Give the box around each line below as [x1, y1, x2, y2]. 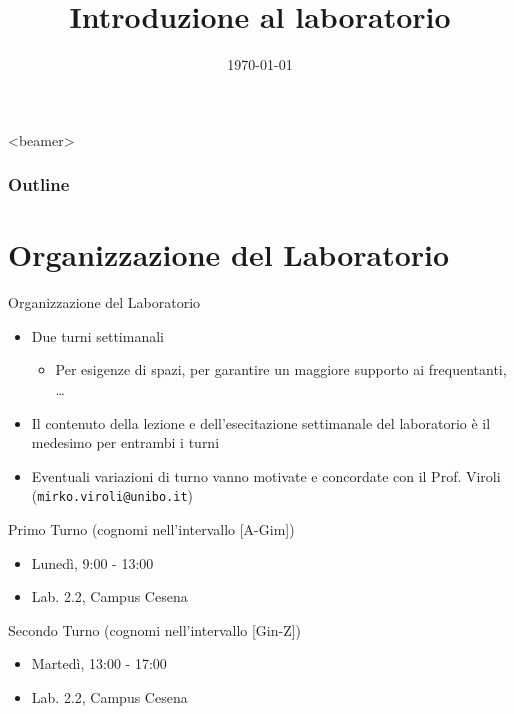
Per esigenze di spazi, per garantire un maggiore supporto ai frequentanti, [55, 359, 507, 380]
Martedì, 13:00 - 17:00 [31, 653, 167, 674]
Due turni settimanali [31, 325, 164, 346]
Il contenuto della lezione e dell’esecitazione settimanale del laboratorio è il [31, 412, 491, 433]
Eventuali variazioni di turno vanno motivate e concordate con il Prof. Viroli [31, 465, 501, 486]
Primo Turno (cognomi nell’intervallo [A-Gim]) [8, 519, 295, 540]
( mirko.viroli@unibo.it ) [31, 485, 194, 506]
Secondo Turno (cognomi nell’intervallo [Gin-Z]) [8, 619, 302, 640]
